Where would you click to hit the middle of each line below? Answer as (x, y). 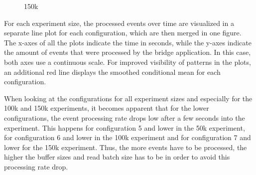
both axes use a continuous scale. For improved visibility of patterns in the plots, (128, 62)
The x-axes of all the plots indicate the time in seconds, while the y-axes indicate (128, 42)
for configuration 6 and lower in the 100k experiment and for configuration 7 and (128, 137)
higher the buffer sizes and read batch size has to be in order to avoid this (117, 157)
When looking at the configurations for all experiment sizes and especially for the (128, 98)
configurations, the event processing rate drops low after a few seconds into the (125, 117)
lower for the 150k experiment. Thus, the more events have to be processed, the (126, 147)
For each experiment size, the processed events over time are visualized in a (119, 23)
